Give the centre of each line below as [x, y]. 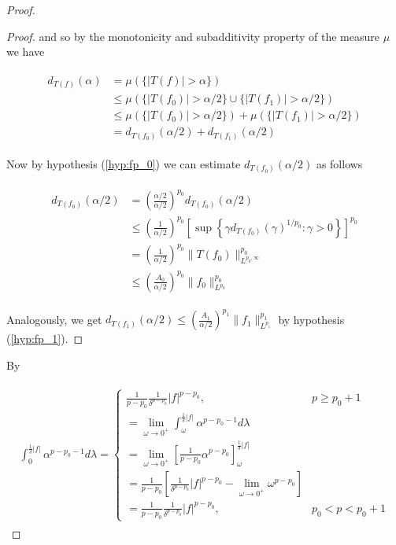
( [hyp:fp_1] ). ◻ [45, 339]
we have [26, 52]
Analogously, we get [54, 319]
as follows [339, 163]
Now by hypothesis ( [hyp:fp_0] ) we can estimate [124, 163]
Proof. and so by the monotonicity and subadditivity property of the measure [193, 36]
